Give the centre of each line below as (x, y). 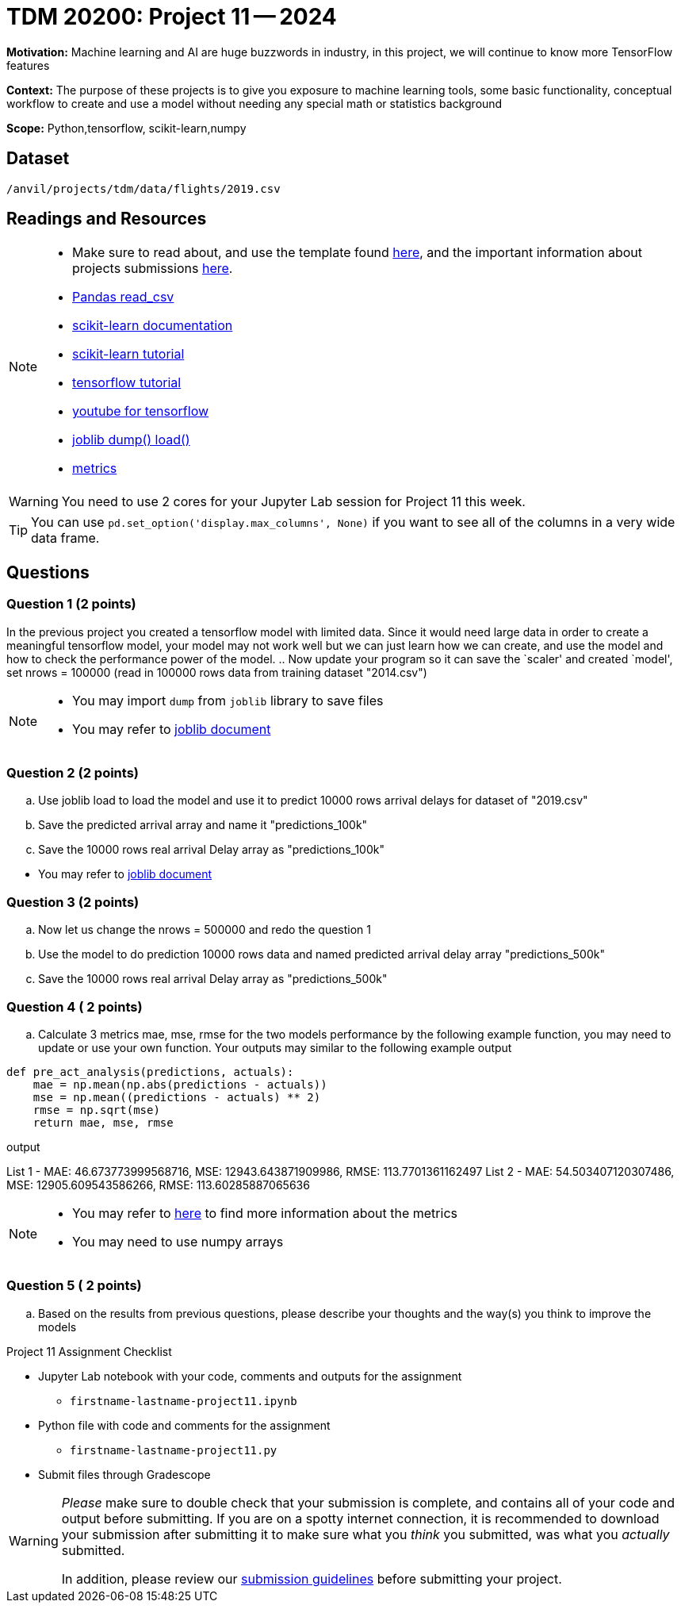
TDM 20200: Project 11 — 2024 (172, 17)
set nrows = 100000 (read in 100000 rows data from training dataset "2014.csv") (217, 672)
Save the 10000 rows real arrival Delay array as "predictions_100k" (211, 850)
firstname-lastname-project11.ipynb (184, 1401)
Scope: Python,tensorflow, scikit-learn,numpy (126, 128)
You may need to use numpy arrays (178, 1241)
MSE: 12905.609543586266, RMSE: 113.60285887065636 (158, 1185)
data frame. (65, 538)
